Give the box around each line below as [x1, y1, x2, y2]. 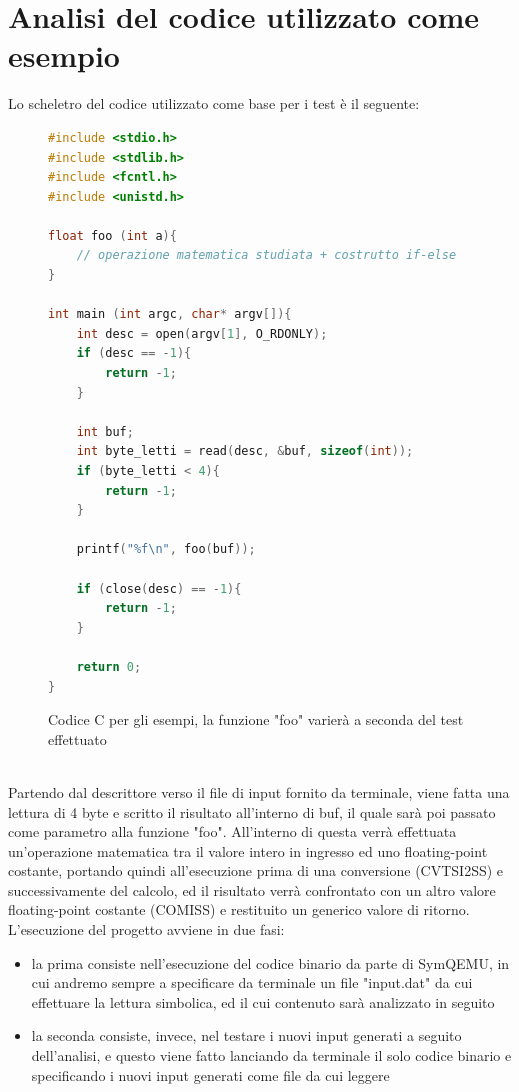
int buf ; [76, 424, 134, 439]
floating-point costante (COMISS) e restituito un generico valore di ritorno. [8, 899, 470, 920]
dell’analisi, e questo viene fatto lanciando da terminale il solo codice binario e [31, 1045, 512, 1066]
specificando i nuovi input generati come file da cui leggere [31, 1064, 390, 1085]
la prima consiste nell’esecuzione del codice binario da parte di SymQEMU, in [31, 952, 510, 973]
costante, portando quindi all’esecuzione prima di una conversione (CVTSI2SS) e [8, 860, 504, 881]
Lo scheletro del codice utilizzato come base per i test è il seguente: [8, 93, 420, 114]
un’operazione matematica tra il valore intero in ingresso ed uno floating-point [8, 840, 488, 861]
